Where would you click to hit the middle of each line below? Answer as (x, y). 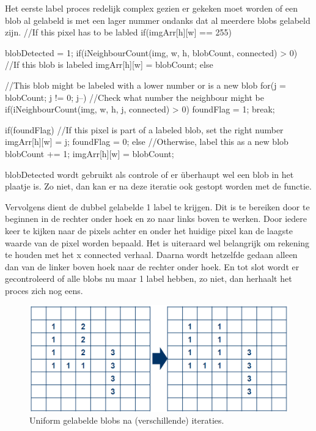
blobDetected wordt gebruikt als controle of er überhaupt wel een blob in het (149, 174)
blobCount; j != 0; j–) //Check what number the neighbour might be (135, 97)
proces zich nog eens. (44, 290)
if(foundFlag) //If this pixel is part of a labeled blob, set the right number (144, 129)
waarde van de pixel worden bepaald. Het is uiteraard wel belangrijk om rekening (157, 242)
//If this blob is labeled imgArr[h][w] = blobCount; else (109, 64)
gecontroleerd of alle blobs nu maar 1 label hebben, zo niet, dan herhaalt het (149, 278)
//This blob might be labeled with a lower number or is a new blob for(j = (145, 85)
